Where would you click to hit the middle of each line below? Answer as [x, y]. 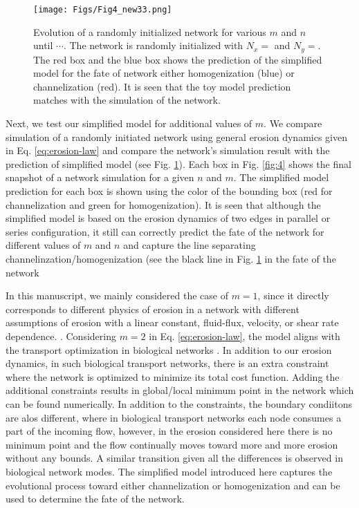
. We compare [293, 123]
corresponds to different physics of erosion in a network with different [153, 309]
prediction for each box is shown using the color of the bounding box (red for [169, 191]
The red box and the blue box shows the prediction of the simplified [178, 59]
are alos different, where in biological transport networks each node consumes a [174, 417]
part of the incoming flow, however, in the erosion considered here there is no [169, 431]
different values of [43, 245]
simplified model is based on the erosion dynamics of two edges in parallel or [168, 218]
